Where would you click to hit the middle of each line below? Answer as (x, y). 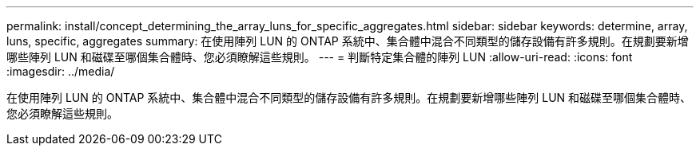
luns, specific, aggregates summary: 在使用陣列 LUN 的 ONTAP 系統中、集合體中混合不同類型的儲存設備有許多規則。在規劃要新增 (348, 41)
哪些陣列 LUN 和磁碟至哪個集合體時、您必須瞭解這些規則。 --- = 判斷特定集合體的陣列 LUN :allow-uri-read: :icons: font (320, 57)
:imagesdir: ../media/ (61, 71)
